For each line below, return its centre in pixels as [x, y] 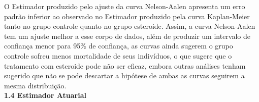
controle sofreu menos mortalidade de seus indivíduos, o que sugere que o [118, 55]
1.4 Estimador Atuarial [45, 95]
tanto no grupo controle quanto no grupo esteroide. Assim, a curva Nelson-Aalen [130, 26]
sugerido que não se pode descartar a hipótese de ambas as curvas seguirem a [124, 75]
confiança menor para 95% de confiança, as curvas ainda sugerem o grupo [119, 46]
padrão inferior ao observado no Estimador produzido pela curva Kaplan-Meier [127, 16]
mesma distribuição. [35, 85]
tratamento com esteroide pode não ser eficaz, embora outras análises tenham [125, 65]
